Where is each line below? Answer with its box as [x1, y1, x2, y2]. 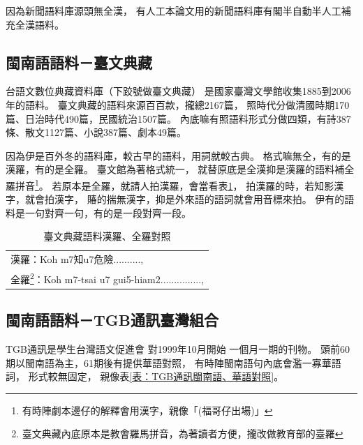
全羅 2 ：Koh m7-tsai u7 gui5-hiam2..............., [10, 270, 205, 286]
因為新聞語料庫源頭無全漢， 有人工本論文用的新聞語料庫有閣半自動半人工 [6, 3, 341, 17]
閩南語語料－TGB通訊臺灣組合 [6, 309, 218, 331]
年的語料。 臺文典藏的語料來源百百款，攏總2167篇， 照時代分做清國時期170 [6, 97, 350, 112]
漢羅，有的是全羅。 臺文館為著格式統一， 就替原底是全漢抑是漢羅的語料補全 [6, 162, 355, 176]
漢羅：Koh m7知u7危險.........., [10, 252, 144, 266]
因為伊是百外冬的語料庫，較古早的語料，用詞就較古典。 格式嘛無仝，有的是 [6, 148, 351, 163]
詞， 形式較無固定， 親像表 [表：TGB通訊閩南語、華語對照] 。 [6, 369, 284, 384]
